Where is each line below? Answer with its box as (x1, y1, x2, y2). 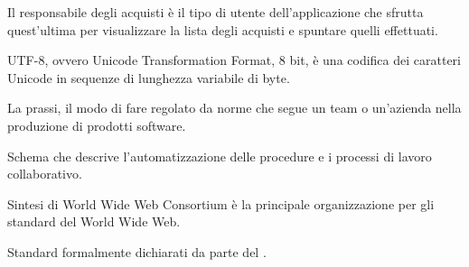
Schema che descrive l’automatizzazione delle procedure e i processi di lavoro (7, 146, 432, 165)
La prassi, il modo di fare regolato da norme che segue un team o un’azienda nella (7, 98, 462, 117)
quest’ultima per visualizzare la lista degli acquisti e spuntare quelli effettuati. (7, 20, 438, 39)
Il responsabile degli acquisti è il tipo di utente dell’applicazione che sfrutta (7, 3, 424, 21)
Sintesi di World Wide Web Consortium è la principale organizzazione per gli (7, 194, 435, 213)
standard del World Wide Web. (7, 212, 181, 231)
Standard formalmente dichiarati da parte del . (7, 242, 267, 261)
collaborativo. (7, 164, 82, 183)
